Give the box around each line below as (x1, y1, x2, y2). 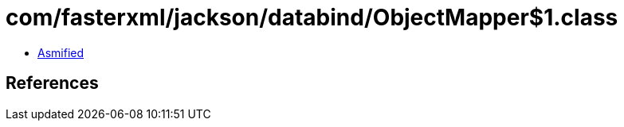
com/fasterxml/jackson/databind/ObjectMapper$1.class (6, 4, 618, 31)
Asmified (37, 45, 84, 60)
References (6, 73, 99, 94)
